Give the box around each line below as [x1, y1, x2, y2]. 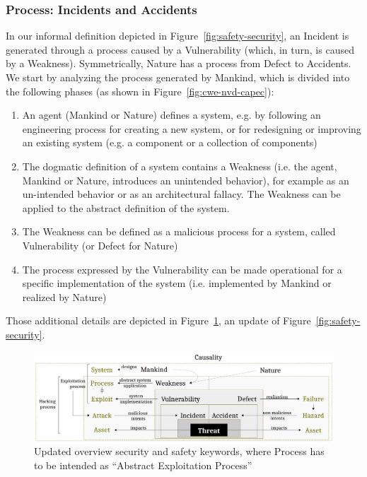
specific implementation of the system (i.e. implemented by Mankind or [22, 276, 332, 290]
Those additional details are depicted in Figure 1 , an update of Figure [6, 313, 311, 328]
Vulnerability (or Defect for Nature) [22, 237, 178, 252]
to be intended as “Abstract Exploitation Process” [34, 457, 252, 472]
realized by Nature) [22, 289, 107, 304]
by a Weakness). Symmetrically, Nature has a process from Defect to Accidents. [6, 56, 351, 71]
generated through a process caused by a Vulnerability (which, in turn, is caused [6, 42, 354, 57]
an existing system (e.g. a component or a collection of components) [22, 135, 318, 150]
